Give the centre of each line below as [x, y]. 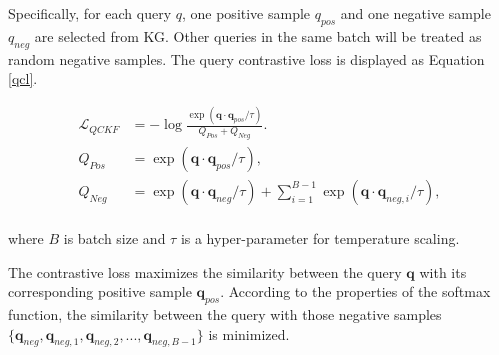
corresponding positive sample [100, 291]
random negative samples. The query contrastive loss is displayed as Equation [246, 58]
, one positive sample [246, 13]
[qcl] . [23, 78]
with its [443, 271]
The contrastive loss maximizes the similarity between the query [205, 271]
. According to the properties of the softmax [355, 291]
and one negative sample [415, 13]
